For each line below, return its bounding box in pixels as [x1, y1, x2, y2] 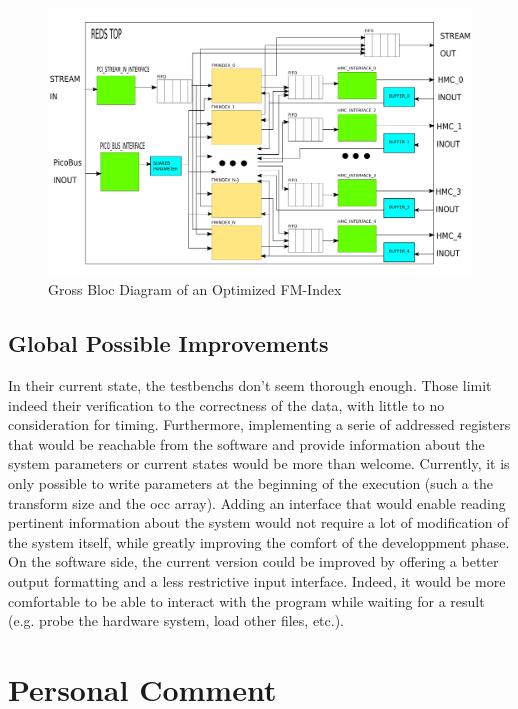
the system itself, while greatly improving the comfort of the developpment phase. [8, 531, 510, 552]
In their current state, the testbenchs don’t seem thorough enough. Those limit [8, 374, 492, 395]
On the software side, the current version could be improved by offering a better [8, 551, 499, 572]
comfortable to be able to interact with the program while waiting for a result [8, 590, 485, 611]
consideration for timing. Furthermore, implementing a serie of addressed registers [8, 414, 511, 435]
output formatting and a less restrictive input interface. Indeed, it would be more [8, 570, 506, 591]
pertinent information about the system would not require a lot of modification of [8, 512, 509, 533]
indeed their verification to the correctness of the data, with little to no [8, 394, 445, 415]
